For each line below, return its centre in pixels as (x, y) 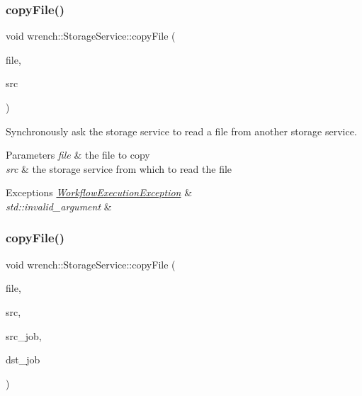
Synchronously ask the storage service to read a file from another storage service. (181, 131)
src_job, (24, 335)
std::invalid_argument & (59, 206)
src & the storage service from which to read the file (119, 168)
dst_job (23, 360)
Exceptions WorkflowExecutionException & (99, 192)
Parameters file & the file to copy (78, 155)
